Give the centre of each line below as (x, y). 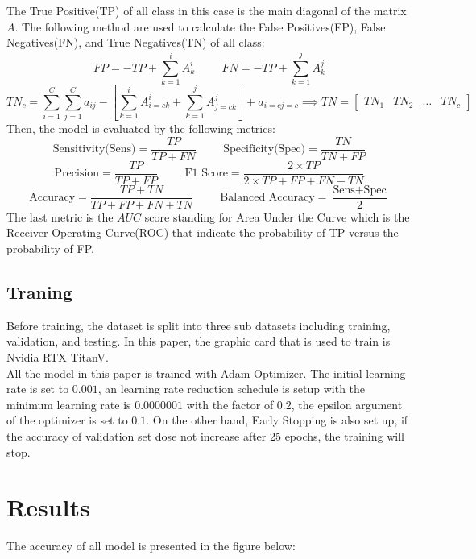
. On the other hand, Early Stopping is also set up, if (277, 420)
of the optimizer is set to (67, 420)
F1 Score (206, 174)
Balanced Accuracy (267, 198)
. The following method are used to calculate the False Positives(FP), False (200, 26)
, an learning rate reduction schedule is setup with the (232, 389)
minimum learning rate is (69, 404)
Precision (77, 174)
